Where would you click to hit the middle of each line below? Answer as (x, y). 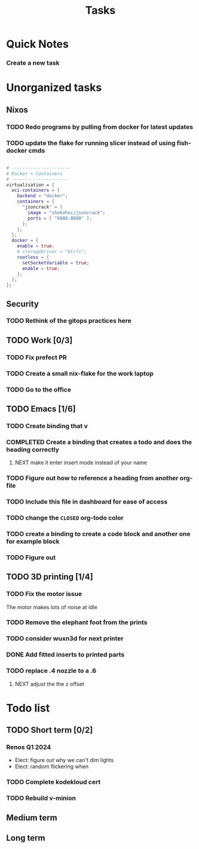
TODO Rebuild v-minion (41, 798)
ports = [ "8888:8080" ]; (60, 218)
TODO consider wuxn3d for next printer (65, 639)
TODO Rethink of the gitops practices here (69, 321)
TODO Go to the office (39, 389)
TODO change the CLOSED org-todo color (65, 518)
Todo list (28, 708)
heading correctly (33, 449)
